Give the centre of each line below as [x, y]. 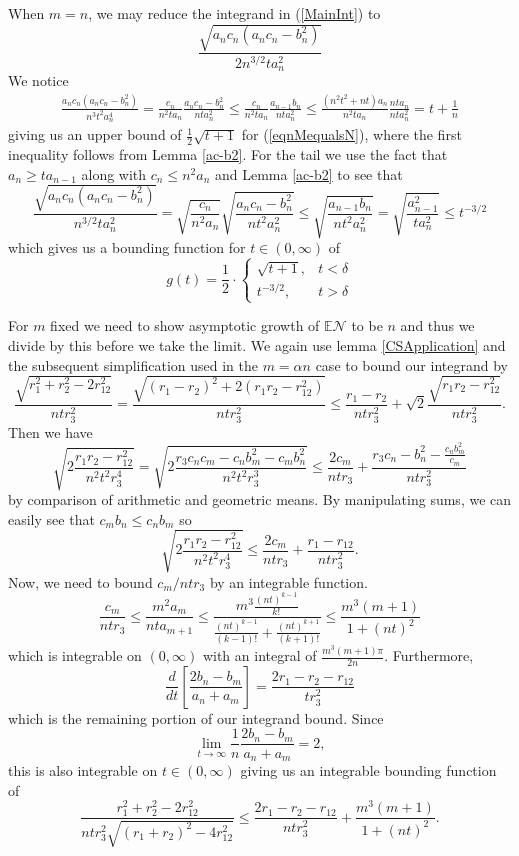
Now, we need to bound [80, 581]
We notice [38, 79]
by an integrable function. [288, 581]
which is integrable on [75, 655]
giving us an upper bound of [95, 134]
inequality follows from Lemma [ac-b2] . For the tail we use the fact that [228, 154]
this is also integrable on [83, 769]
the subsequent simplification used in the [133, 364]
